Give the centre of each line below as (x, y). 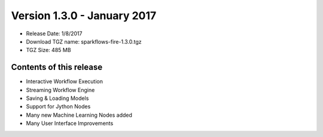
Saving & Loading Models (57, 98)
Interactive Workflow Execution (65, 81)
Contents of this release (57, 67)
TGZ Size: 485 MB (48, 50)
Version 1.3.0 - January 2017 (84, 16)
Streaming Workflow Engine (60, 90)
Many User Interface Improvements (70, 123)
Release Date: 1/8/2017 (54, 34)
